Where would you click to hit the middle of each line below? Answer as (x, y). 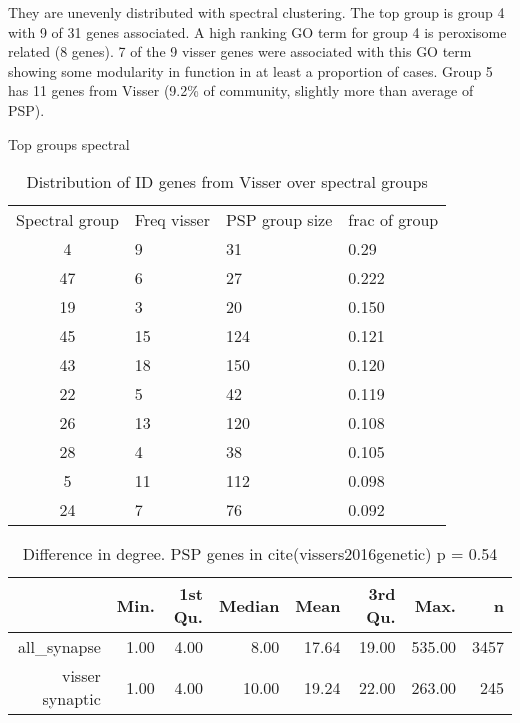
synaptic (71, 699)
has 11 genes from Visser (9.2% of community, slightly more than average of (241, 90)
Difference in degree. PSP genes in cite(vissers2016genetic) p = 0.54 (260, 554)
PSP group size (279, 220)
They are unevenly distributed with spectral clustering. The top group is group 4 (256, 12)
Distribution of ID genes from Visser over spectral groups (227, 182)
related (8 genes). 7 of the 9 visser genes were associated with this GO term (240, 51)
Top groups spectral (69, 143)
